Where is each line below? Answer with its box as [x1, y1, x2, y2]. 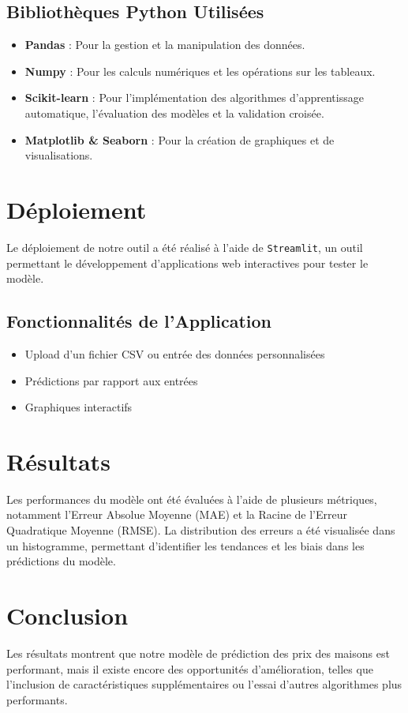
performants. [6, 691, 68, 707]
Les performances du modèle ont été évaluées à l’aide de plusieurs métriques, [6, 490, 377, 507]
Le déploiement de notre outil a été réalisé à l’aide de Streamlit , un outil [6, 238, 363, 255]
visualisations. [24, 147, 93, 163]
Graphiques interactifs [24, 399, 133, 415]
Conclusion [6, 599, 129, 631]
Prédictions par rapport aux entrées [24, 372, 198, 388]
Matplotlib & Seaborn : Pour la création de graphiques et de [24, 131, 335, 148]
